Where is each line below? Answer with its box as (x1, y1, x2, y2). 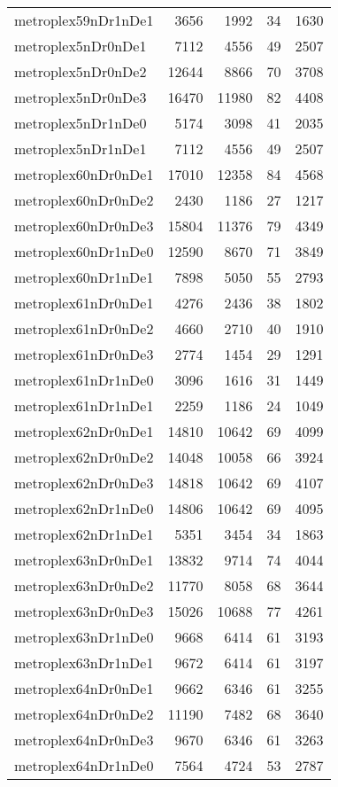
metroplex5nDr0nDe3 (14, 87, 147, 107)
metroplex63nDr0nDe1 (14, 549, 154, 570)
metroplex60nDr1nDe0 (14, 241, 154, 261)
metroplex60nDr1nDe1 (14, 267, 154, 287)
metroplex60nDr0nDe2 (14, 190, 154, 210)
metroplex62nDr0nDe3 (14, 472, 154, 493)
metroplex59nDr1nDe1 (14, 10, 154, 30)
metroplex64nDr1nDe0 (14, 755, 154, 775)
